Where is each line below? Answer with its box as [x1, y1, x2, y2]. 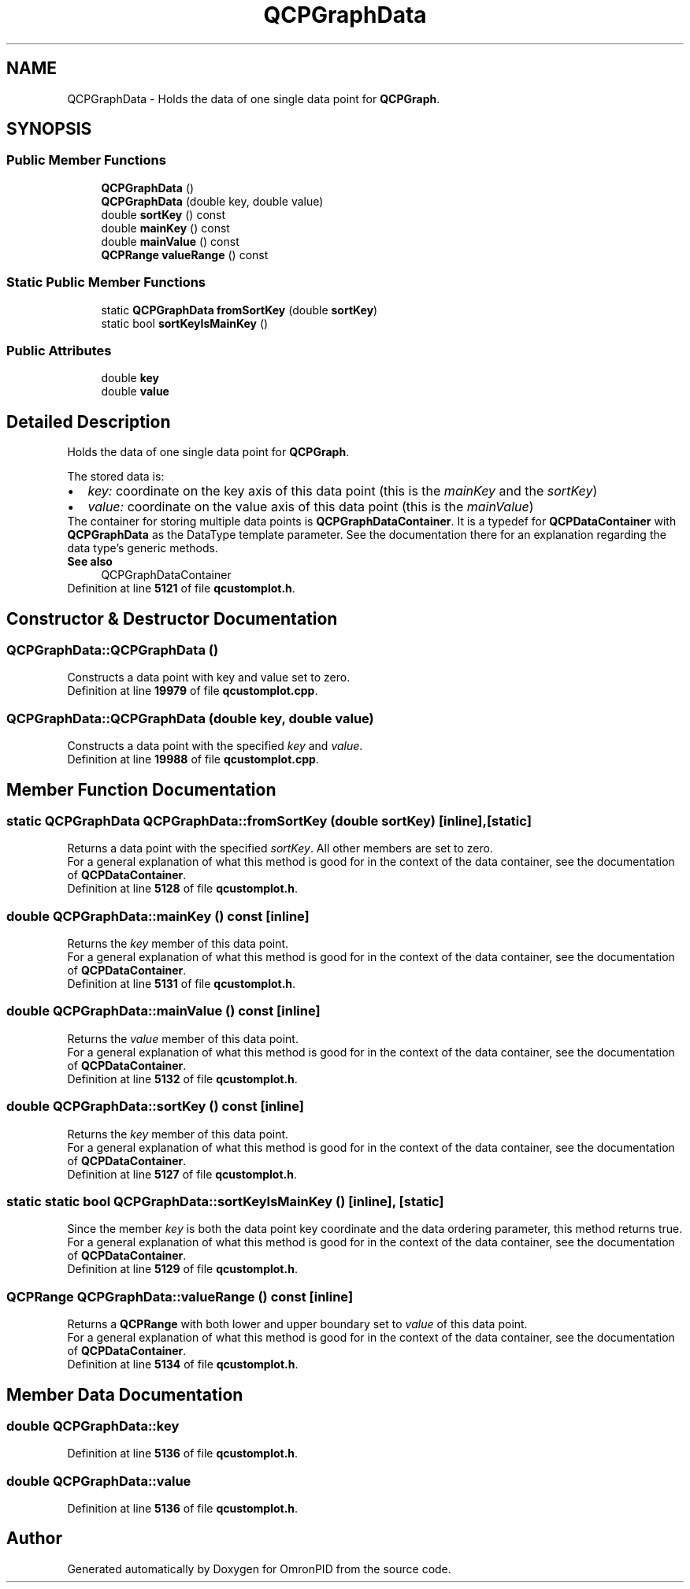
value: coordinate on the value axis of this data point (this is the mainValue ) [87, 499, 534, 515]
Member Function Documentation [6, 779, 276, 800]
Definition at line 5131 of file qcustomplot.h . [67, 977, 296, 991]
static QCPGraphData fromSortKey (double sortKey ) [101, 303, 378, 317]
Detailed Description [6, 411, 171, 432]
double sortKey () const [101, 207, 226, 221]
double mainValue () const [101, 234, 239, 248]
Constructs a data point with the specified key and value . [67, 739, 363, 753]
